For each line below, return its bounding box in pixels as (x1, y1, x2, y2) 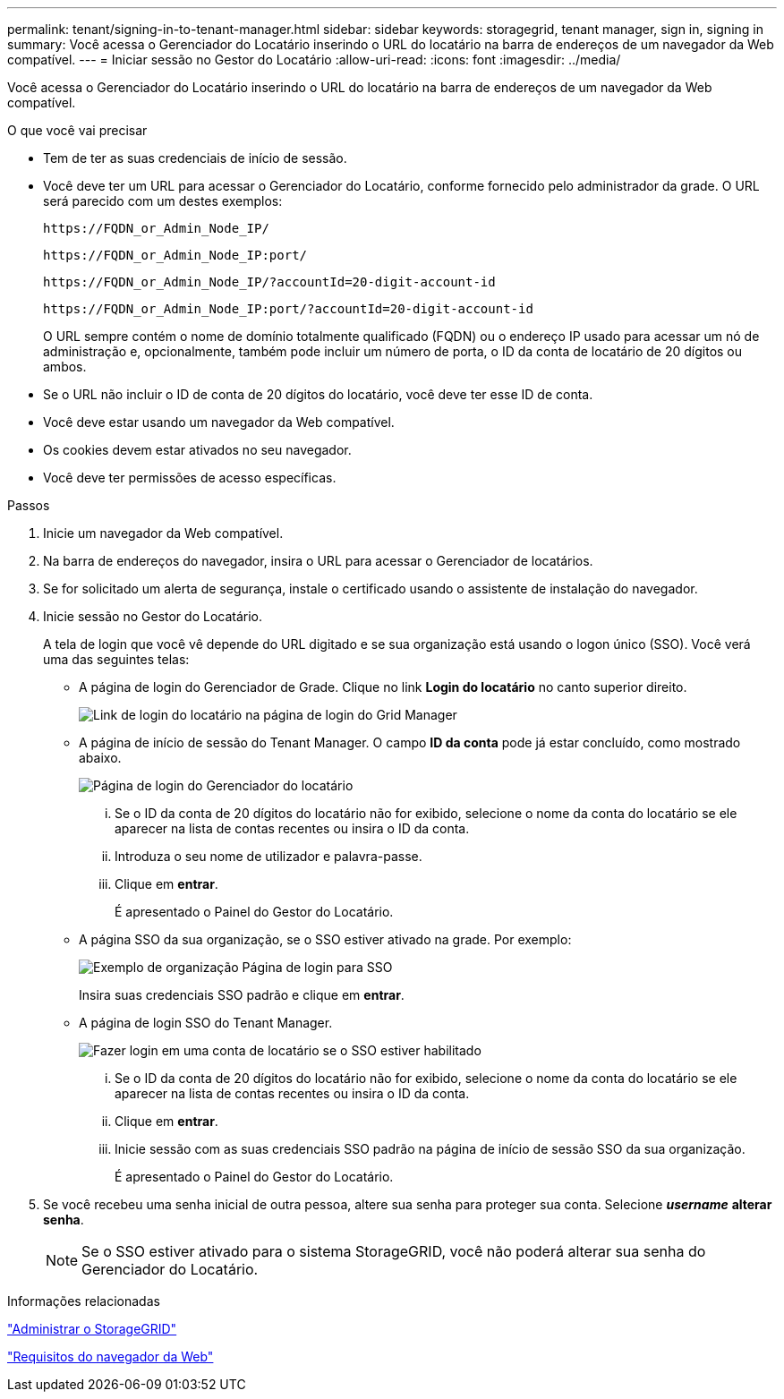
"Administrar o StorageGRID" (7, 1321, 177, 1336)
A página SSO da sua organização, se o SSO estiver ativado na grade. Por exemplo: (79, 932, 572, 947)
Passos (7, 498, 50, 513)
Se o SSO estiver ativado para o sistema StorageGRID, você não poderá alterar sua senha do (81, 1242, 706, 1260)
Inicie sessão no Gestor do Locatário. (43, 609, 263, 624)
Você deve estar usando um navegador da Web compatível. (43, 414, 395, 430)
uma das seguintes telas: (43, 652, 190, 667)
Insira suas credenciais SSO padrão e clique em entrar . (79, 987, 405, 1002)
